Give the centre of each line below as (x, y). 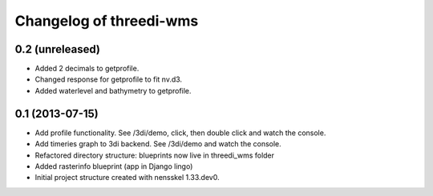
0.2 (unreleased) (57, 49)
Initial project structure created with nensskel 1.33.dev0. (127, 178)
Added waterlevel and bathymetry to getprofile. (113, 90)
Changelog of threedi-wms (107, 21)
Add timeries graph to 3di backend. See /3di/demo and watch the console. (158, 144)
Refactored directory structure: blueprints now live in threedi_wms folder (155, 155)
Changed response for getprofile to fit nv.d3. (109, 79)
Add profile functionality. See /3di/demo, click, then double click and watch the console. (180, 133)
